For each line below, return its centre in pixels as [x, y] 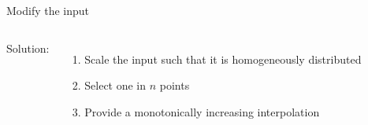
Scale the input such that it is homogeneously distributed [223, 59]
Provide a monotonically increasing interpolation [202, 111]
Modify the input [48, 10]
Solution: [28, 48]
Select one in [115, 85]
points [175, 85]
